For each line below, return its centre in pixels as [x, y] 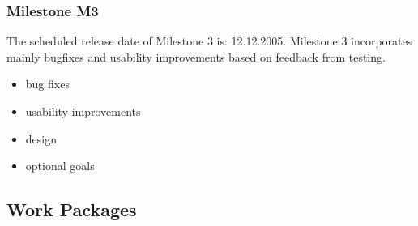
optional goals [60, 166]
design [41, 138]
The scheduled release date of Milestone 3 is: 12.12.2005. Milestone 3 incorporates [209, 41]
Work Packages [72, 209]
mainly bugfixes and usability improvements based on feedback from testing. [196, 56]
